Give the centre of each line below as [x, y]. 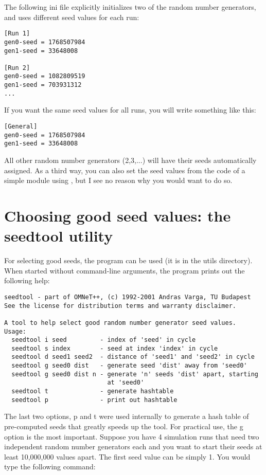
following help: [27, 280]
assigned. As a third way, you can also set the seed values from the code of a [125, 170]
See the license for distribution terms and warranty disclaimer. [120, 306]
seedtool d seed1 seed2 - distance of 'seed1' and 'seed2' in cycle [133, 357]
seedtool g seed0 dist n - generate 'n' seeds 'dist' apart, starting [135, 374]
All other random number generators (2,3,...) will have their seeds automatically [130, 160]
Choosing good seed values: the [118, 215]
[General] [21, 127]
